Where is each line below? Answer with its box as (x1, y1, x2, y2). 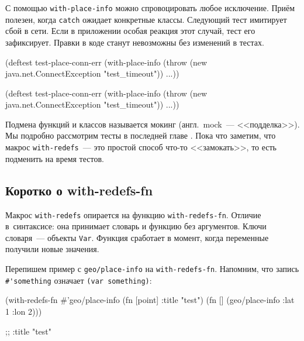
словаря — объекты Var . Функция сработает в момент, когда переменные (5, 231, 269, 243)
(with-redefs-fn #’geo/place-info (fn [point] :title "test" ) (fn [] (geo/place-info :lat (5, 294, 295, 306)
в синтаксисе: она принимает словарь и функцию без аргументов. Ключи (5, 220, 267, 232)
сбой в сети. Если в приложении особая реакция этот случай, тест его (5, 25, 255, 37)
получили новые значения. (5, 243, 99, 255)
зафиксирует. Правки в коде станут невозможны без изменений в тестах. (5, 36, 264, 48)
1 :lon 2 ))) (5, 305, 42, 317)
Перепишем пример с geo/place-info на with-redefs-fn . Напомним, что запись (5, 263, 299, 275)
